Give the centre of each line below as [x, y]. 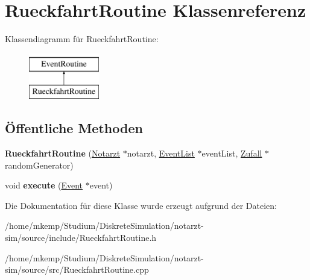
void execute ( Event [44, 185]
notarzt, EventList [161, 153]
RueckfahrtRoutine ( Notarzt [63, 153]
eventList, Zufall [232, 153]
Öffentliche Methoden [74, 128]
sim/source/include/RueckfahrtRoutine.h [81, 238]
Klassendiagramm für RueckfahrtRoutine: [82, 39]
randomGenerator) [39, 165]
